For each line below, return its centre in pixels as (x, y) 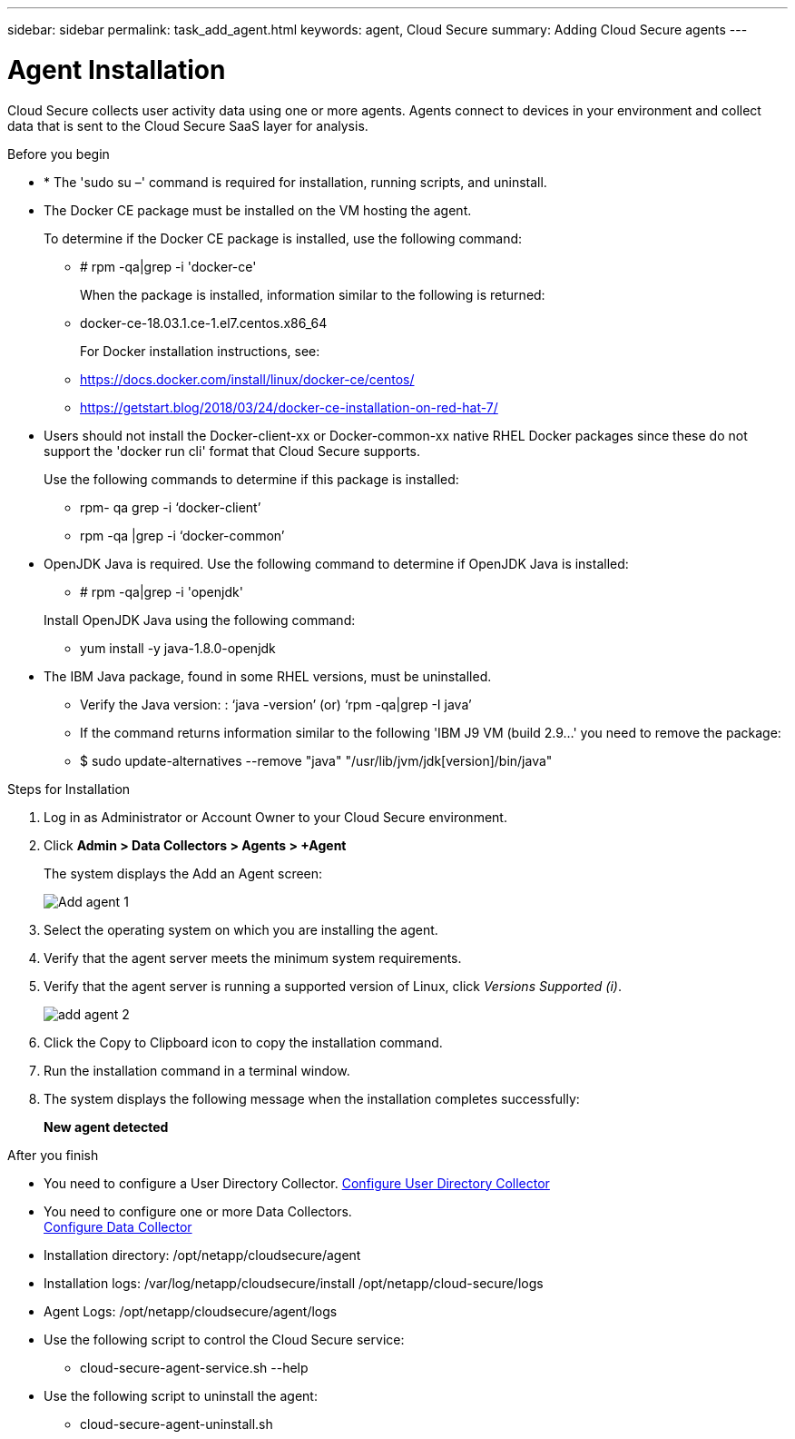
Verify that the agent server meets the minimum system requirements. (253, 958)
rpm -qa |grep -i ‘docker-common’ (182, 535)
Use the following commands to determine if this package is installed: (251, 479)
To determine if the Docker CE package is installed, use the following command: (283, 238)
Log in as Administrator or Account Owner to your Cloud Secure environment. (275, 817)
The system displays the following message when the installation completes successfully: (312, 1098)
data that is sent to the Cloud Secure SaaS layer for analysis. (188, 125)
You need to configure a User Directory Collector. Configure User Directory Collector (297, 1183)
